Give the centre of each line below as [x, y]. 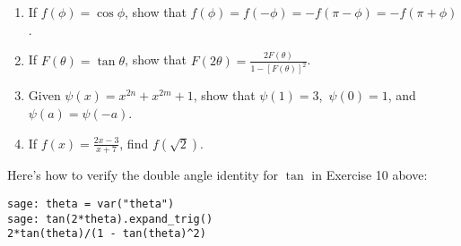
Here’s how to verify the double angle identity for [143, 175]
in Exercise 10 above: [370, 175]
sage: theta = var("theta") [91, 204]
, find [134, 143]
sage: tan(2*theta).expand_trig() [110, 219]
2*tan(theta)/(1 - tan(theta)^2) [107, 234]
